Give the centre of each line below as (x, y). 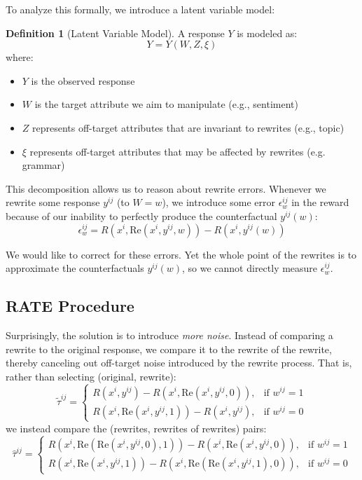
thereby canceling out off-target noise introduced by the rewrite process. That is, (179, 363)
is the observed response (83, 80)
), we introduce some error (218, 202)
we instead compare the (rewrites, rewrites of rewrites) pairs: (136, 428)
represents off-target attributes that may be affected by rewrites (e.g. (177, 151)
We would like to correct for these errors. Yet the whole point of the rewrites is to (181, 254)
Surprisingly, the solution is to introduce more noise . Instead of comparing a (169, 335)
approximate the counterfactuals (75, 268)
